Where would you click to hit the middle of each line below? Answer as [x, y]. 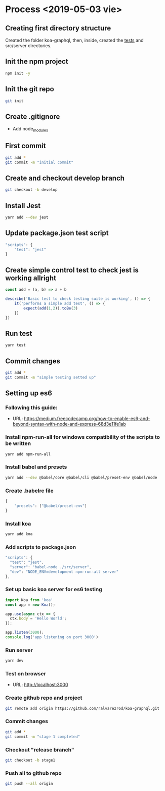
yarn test [16, 345]
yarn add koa [19, 534]
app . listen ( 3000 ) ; [25, 633]
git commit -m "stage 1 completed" [43, 737]
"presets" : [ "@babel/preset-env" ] [51, 506]
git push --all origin [29, 784]
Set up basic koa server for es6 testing [54, 590]
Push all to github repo [33, 773]
